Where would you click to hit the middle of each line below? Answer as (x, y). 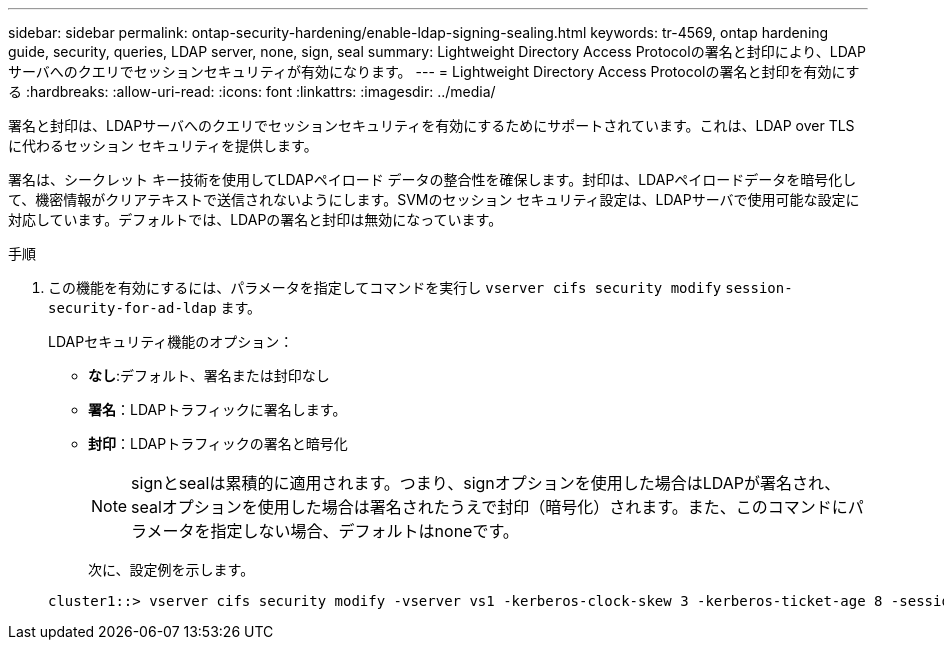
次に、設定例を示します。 (171, 569)
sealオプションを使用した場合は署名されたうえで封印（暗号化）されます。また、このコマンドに (489, 507)
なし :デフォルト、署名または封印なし (209, 375)
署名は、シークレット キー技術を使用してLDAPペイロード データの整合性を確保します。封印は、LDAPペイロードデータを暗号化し (432, 179)
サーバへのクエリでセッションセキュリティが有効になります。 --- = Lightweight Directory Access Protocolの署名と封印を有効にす (434, 71)
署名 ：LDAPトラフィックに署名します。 (217, 409)
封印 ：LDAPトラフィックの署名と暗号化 (218, 443)
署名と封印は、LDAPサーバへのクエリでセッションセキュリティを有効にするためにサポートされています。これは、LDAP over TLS (431, 125)
